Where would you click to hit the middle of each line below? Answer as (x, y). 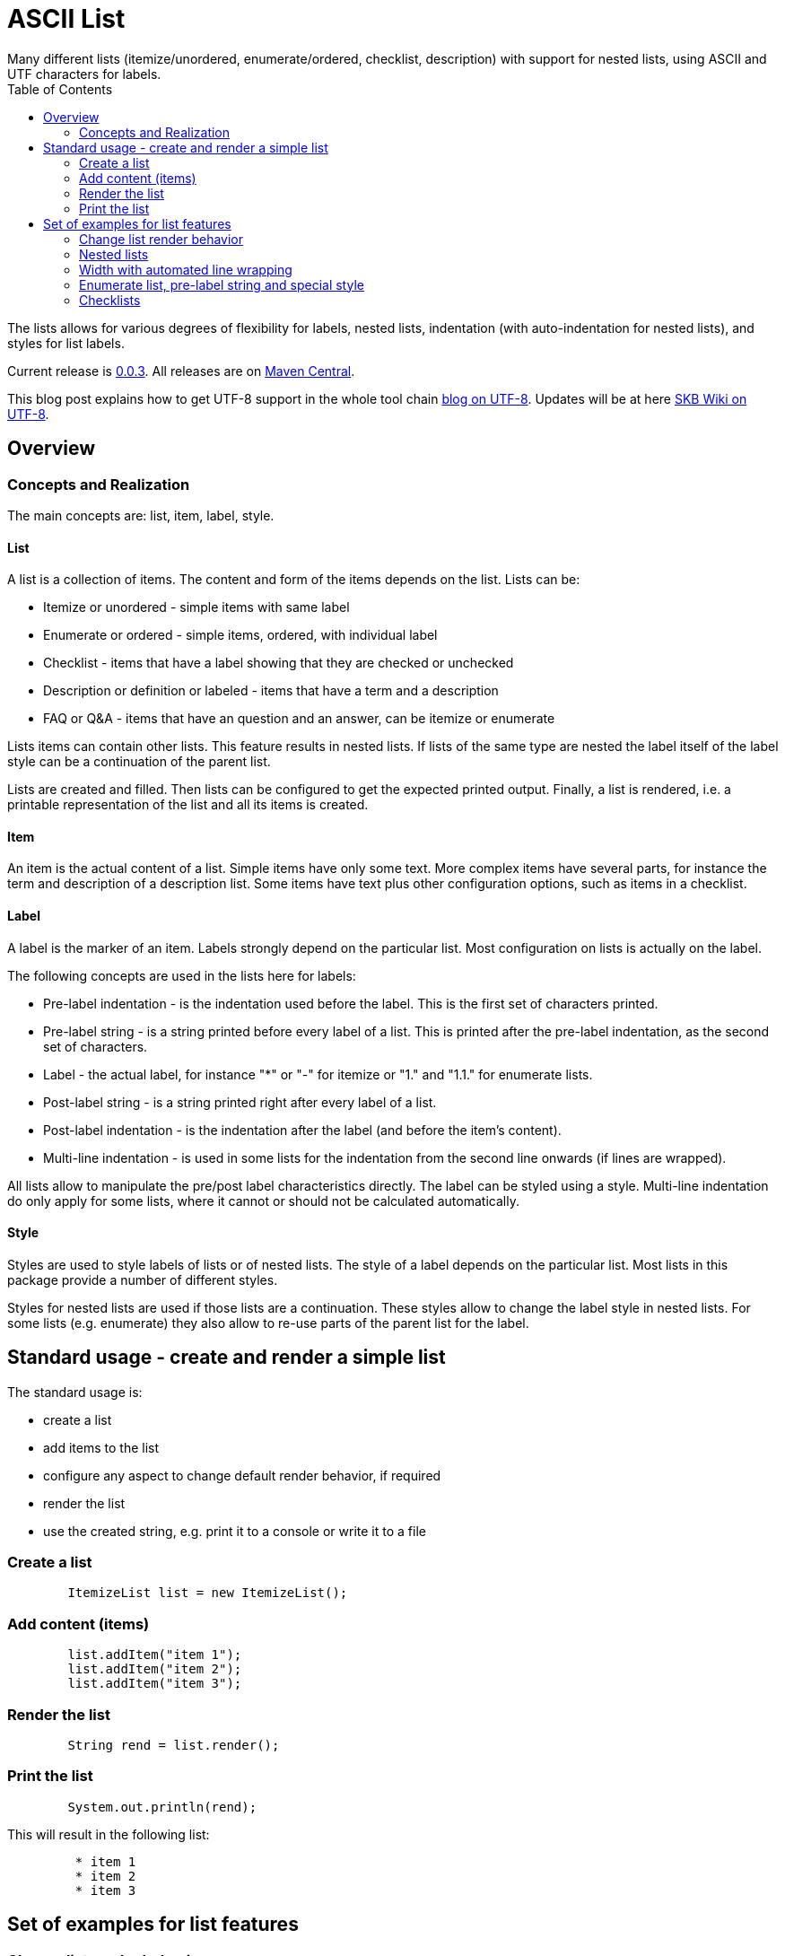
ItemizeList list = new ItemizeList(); (208, 1593)
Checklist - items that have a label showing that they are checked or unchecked (279, 663)
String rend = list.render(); (174, 1745)
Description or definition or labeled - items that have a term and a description (271, 691)
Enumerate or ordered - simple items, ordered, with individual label (240, 635)
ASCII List (66, 19)
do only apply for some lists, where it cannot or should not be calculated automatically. (263, 1201)
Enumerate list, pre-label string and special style (222, 284)
